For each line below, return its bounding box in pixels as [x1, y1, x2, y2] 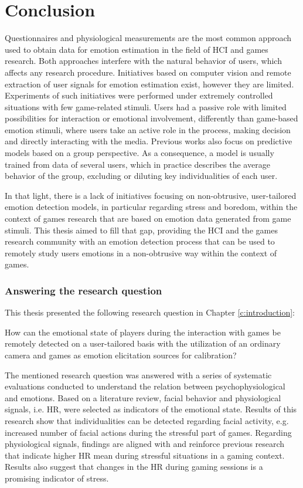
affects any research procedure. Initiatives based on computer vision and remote [5, 66, 291, 78]
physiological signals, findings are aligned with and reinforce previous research [5, 438, 285, 450]
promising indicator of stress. [5, 472, 109, 484]
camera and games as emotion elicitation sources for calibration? [5, 349, 237, 361]
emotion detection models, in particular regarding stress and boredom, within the [5, 201, 298, 213]
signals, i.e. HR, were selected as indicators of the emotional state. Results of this [5, 403, 297, 415]
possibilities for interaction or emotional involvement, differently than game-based [5, 112, 298, 124]
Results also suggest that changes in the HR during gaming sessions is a [5, 460, 263, 473]
